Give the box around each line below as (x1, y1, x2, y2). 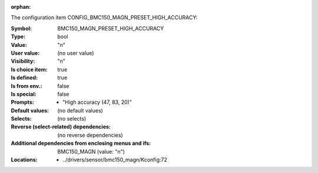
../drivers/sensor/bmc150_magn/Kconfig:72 (62, 156, 168, 164)
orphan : (11, 4, 31, 10)
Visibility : (11, 57, 35, 65)
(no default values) (57, 107, 103, 114)
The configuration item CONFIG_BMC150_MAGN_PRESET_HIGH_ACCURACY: (11, 14, 198, 21)
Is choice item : (11, 66, 48, 73)
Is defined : (11, 74, 38, 82)
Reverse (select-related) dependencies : (11, 123, 111, 130)
